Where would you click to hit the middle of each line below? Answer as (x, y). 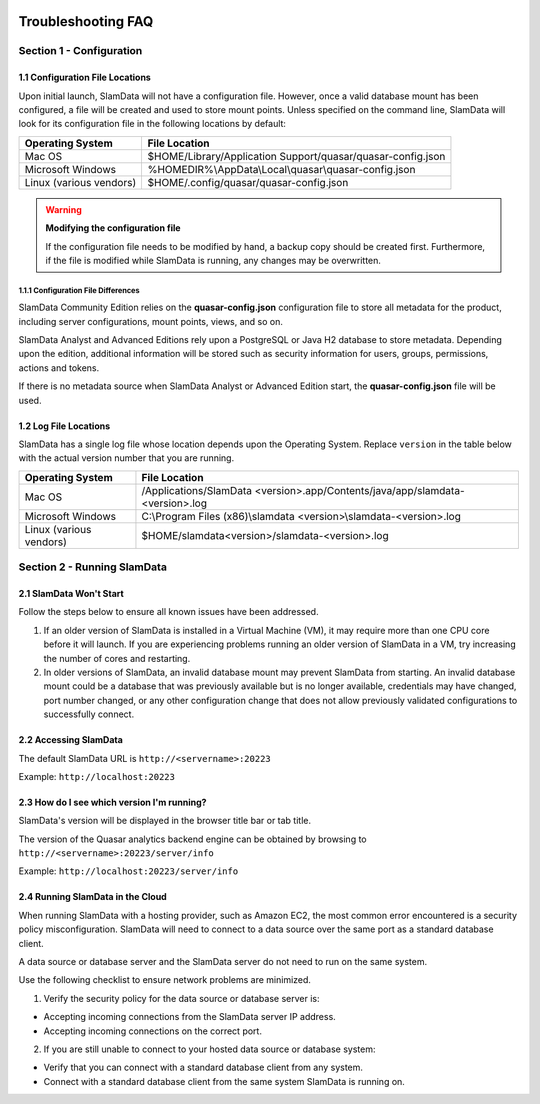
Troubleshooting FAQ (86, 21)
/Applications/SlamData (196, 490)
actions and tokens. (59, 367)
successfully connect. (89, 714)
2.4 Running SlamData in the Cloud (92, 897)
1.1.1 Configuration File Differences (79, 290)
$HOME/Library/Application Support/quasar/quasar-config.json (296, 156)
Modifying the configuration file (113, 228)
